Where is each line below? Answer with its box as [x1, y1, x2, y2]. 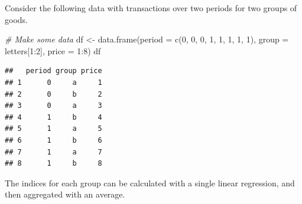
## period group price [5, 67, 102, 75]
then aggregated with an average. [5, 188, 125, 200]
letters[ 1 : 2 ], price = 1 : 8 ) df [5, 44, 101, 57]
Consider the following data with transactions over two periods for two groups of [5, 2, 297, 14]
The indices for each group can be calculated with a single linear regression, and [5, 176, 295, 189]
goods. [5, 13, 28, 25]
